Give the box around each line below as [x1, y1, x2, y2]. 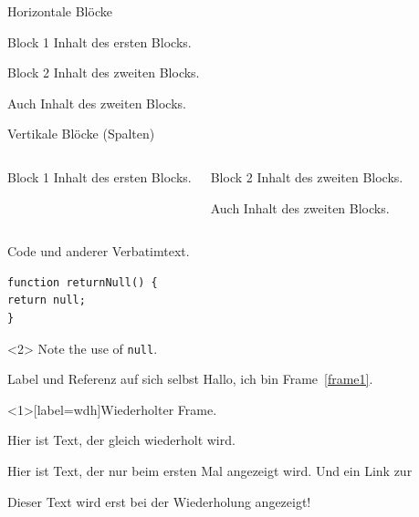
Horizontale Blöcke [7, 2, 112, 20]
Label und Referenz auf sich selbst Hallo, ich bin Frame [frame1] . [7, 369, 373, 388]
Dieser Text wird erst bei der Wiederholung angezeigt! [7, 491, 311, 511]
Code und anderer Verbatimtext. [7, 242, 190, 261]
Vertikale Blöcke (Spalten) [7, 124, 155, 143]
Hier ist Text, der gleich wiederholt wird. [7, 430, 236, 450]
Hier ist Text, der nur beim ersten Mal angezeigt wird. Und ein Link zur [7, 460, 413, 480]
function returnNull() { [7, 275, 158, 289]
